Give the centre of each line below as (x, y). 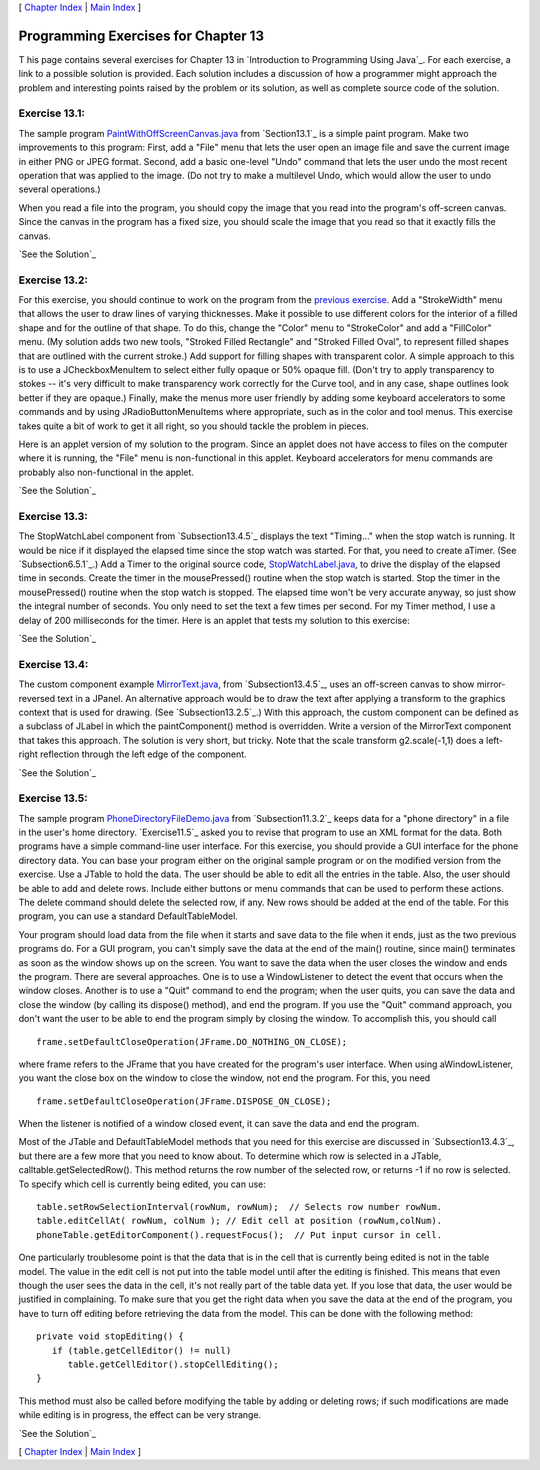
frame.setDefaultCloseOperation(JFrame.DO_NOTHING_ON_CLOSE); (192, 1041)
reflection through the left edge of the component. (143, 754)
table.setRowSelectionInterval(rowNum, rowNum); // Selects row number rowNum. (239, 1207)
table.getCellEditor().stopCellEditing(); (173, 1364)
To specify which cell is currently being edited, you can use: (142, 1184)
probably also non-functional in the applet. (106, 472)
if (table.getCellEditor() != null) (141, 1350)
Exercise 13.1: (51, 113)
